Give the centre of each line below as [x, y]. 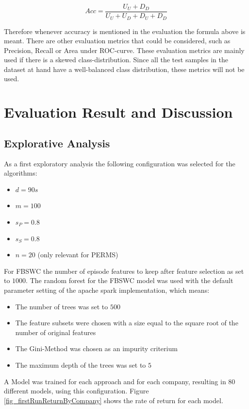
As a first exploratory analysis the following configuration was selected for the [120, 163]
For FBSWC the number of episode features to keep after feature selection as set [124, 271]
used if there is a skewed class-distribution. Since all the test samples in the [116, 60]
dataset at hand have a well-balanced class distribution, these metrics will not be [124, 69]
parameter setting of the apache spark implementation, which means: [107, 290]
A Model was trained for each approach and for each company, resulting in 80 [120, 381]
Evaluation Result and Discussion [118, 112]
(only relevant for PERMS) [78, 255]
